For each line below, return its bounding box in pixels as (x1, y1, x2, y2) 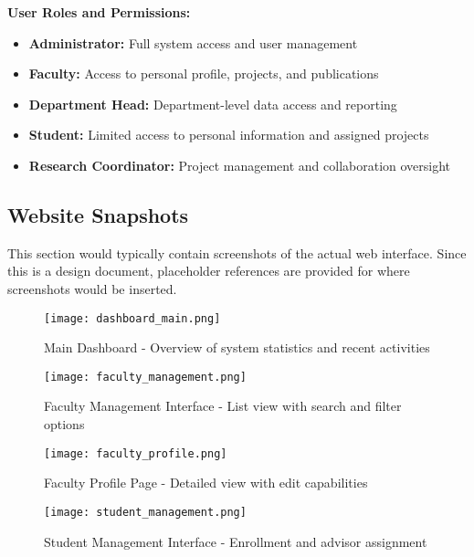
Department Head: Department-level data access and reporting (28, 94, 397, 113)
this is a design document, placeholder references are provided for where (7, 261, 410, 280)
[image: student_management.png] (44, 505, 247, 519)
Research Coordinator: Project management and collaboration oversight (28, 155, 451, 174)
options (44, 415, 85, 434)
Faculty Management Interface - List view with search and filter (44, 396, 402, 415)
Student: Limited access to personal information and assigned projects (28, 125, 429, 144)
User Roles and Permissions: (7, 3, 191, 21)
